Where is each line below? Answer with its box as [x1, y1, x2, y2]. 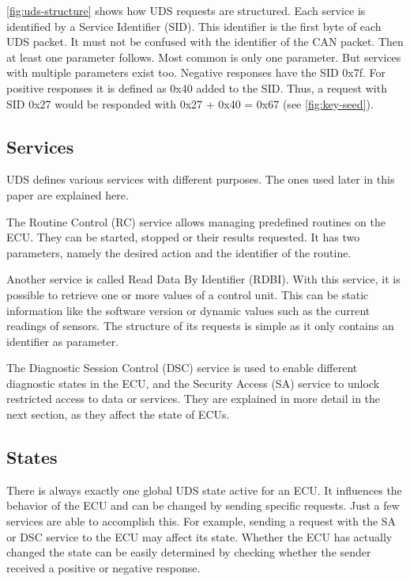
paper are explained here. [6, 186, 129, 203]
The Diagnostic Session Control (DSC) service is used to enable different [6, 359, 358, 376]
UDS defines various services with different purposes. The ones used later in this [6, 171, 395, 188]
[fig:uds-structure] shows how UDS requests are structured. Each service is [6, 2, 366, 18]
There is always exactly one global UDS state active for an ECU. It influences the [6, 481, 402, 498]
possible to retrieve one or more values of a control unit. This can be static [6, 286, 369, 302]
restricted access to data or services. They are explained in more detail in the [6, 390, 381, 407]
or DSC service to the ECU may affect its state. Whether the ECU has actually [6, 528, 393, 545]
